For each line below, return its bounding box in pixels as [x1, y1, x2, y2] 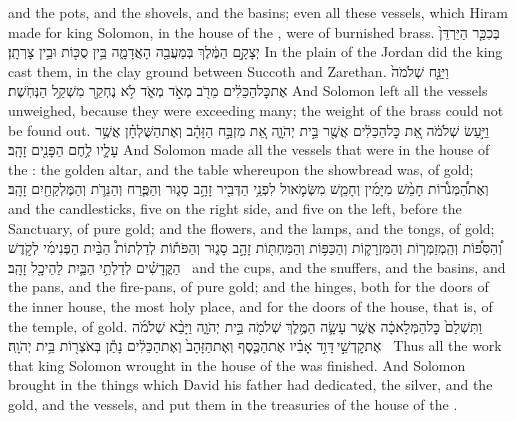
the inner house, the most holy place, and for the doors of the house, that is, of [8, 295, 493, 316]
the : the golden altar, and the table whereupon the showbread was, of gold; [8, 158, 474, 179]
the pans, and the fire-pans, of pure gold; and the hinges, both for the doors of [8, 276, 489, 297]
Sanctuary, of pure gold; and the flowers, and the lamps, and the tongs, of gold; [8, 217, 495, 238]
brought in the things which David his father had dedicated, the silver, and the [8, 374, 493, 395]
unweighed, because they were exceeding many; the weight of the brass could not [8, 99, 504, 120]
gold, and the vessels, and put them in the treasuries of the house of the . [8, 393, 458, 414]
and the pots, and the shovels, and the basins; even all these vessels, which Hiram [8, 2, 509, 22]
